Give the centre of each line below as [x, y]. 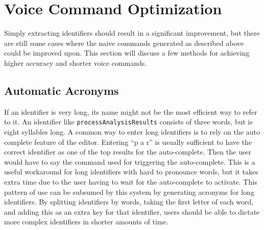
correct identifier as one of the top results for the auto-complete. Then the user [128, 152]
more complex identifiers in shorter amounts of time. [86, 222]
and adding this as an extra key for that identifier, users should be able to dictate [132, 211]
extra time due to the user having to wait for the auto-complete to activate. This [131, 181]
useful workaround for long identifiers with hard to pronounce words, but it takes [131, 172]
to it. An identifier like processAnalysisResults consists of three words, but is [128, 122]
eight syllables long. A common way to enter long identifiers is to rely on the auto [132, 131]
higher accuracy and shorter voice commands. [76, 62]
